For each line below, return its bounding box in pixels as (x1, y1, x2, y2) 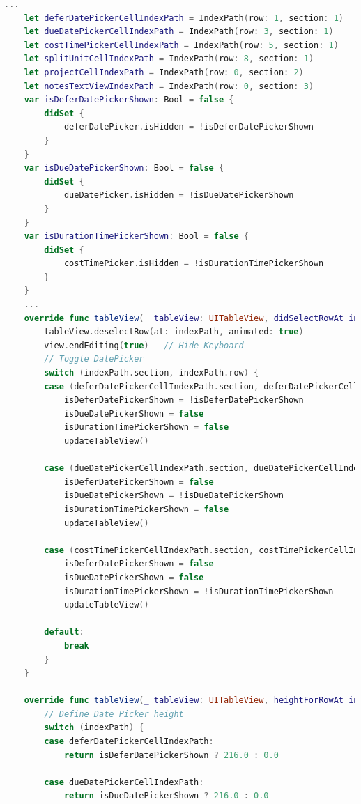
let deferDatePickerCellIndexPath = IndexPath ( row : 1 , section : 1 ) (24, 13, 344, 23)
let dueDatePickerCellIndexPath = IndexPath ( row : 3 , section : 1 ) (24, 26, 334, 37)
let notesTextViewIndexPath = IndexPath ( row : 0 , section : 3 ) (24, 81, 314, 91)
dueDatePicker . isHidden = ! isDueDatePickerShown (63, 190, 294, 201)
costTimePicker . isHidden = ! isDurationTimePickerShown (63, 258, 324, 269)
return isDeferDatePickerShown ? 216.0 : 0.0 (63, 750, 279, 760)
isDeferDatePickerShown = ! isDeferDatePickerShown (63, 395, 304, 405)
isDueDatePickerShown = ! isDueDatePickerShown (63, 490, 284, 501)
